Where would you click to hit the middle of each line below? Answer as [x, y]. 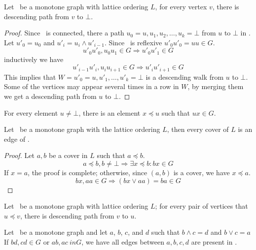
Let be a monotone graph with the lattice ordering [82, 129]
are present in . [214, 242]
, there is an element [110, 112]
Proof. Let [19, 155]
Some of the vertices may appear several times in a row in [91, 86]
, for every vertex [181, 6]
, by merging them [216, 86]
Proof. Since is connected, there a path [64, 33]
